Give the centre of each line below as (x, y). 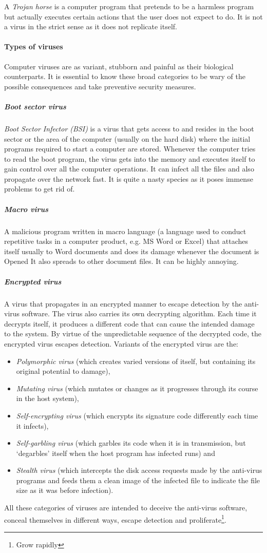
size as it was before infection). (65, 490)
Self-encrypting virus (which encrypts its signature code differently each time (137, 415)
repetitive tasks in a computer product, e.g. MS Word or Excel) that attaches (126, 241)
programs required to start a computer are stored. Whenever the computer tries (130, 149)
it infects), (32, 425)
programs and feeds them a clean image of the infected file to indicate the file (138, 480)
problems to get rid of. (40, 189)
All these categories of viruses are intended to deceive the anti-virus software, (126, 508)
